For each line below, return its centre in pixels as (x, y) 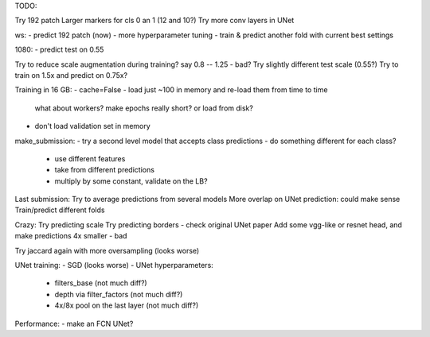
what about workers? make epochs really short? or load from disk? (144, 108)
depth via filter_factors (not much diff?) (119, 294)
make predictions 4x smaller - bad (71, 236)
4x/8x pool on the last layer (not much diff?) (127, 305)
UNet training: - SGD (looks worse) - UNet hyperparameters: (114, 265)
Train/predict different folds (60, 210)
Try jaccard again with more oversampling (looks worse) (107, 250)
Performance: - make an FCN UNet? (74, 323)
